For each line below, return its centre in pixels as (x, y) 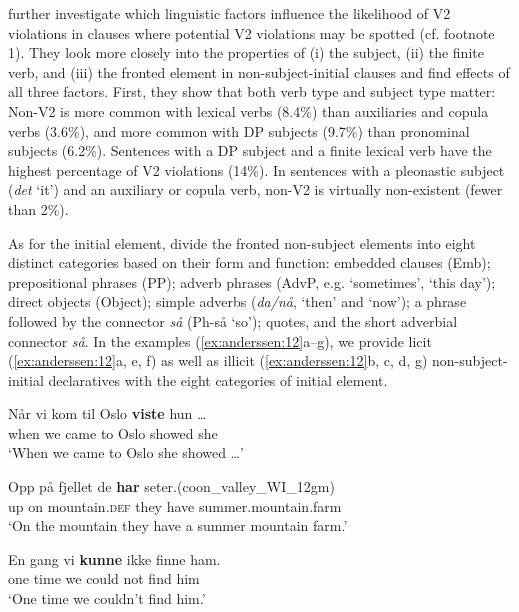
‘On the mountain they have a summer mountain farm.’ (178, 525)
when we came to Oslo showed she (113, 432)
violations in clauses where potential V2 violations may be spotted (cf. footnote (251, 32)
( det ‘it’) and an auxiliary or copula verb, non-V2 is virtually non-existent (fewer (255, 189)
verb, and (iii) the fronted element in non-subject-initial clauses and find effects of (259, 71)
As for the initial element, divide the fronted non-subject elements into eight (242, 242)
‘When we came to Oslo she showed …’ (126, 452)
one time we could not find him (104, 578)
